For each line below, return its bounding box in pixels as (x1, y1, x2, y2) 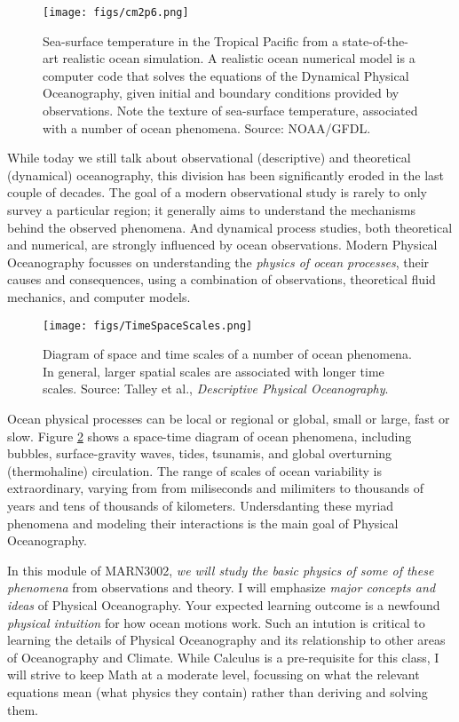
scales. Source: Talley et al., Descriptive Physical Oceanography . (43, 379, 389, 398)
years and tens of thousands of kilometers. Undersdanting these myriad (7, 496, 394, 514)
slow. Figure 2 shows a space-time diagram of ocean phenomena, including (7, 426, 412, 445)
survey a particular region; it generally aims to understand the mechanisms (7, 201, 415, 218)
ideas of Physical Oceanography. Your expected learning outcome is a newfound (7, 595, 440, 614)
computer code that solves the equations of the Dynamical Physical (43, 66, 409, 84)
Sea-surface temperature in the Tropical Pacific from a (43, 31, 338, 50)
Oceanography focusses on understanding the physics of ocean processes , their (7, 252, 430, 271)
